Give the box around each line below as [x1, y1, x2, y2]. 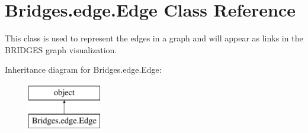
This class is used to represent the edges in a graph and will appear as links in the [5, 32, 303, 44]
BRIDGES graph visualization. [5, 43, 117, 56]
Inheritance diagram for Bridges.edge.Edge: [5, 63, 162, 76]
